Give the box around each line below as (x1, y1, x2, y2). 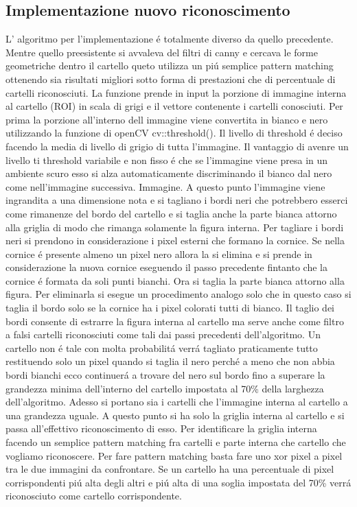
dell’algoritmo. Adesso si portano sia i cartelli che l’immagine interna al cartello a (5, 394, 348, 409)
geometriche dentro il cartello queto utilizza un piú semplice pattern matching (5, 58, 334, 73)
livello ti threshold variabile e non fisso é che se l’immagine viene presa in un (5, 152, 328, 167)
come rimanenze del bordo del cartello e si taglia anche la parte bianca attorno (5, 206, 337, 220)
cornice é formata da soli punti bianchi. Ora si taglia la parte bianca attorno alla (5, 273, 345, 287)
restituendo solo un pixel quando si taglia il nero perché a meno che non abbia (5, 354, 335, 368)
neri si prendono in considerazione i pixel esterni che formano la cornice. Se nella (5, 233, 345, 248)
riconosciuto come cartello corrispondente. (5, 488, 182, 503)
